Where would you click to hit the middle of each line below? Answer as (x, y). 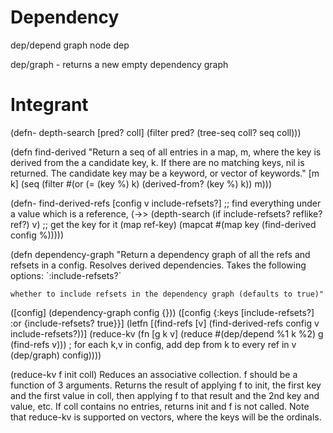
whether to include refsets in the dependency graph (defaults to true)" (167, 294)
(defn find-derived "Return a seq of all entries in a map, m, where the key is (166, 152)
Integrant (49, 105)
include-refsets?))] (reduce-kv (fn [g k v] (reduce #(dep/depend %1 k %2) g (167, 333)
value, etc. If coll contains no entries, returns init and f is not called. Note (160, 406)
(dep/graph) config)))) (56, 355)
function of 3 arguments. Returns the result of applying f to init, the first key (166, 385)
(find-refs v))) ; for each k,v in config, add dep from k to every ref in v (153, 344)
